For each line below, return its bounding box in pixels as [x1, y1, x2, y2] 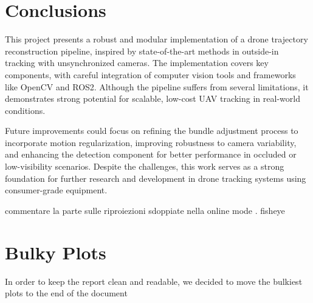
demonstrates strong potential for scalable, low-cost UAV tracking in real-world [5, 92, 300, 105]
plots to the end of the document [5, 287, 128, 299]
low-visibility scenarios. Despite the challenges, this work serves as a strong [5, 160, 284, 173]
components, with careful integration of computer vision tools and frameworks [5, 68, 296, 81]
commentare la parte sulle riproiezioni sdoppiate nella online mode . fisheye [5, 204, 285, 216]
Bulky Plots [5, 239, 106, 264]
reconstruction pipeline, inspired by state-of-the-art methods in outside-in [5, 44, 279, 57]
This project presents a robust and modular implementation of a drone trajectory [5, 33, 308, 45]
